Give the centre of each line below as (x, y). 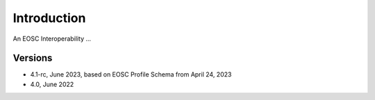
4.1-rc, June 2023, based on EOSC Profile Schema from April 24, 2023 (131, 74)
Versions (33, 58)
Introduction (49, 18)
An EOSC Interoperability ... (52, 39)
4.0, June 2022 (52, 84)
